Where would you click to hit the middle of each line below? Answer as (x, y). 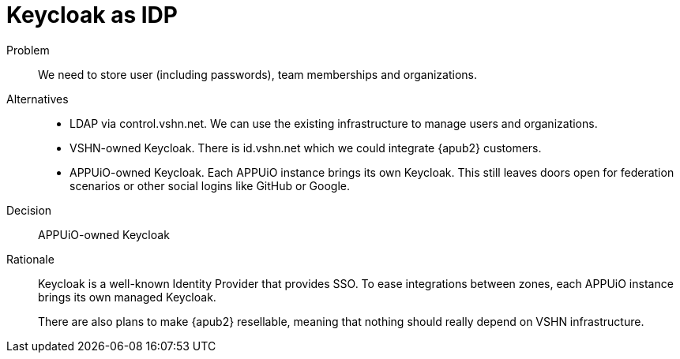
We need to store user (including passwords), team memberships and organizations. (257, 74)
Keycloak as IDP (92, 15)
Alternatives (38, 99)
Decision (29, 210)
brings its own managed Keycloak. (127, 297)
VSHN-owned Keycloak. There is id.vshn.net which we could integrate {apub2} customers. (306, 148)
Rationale (30, 259)
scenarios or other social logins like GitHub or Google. (210, 185)
